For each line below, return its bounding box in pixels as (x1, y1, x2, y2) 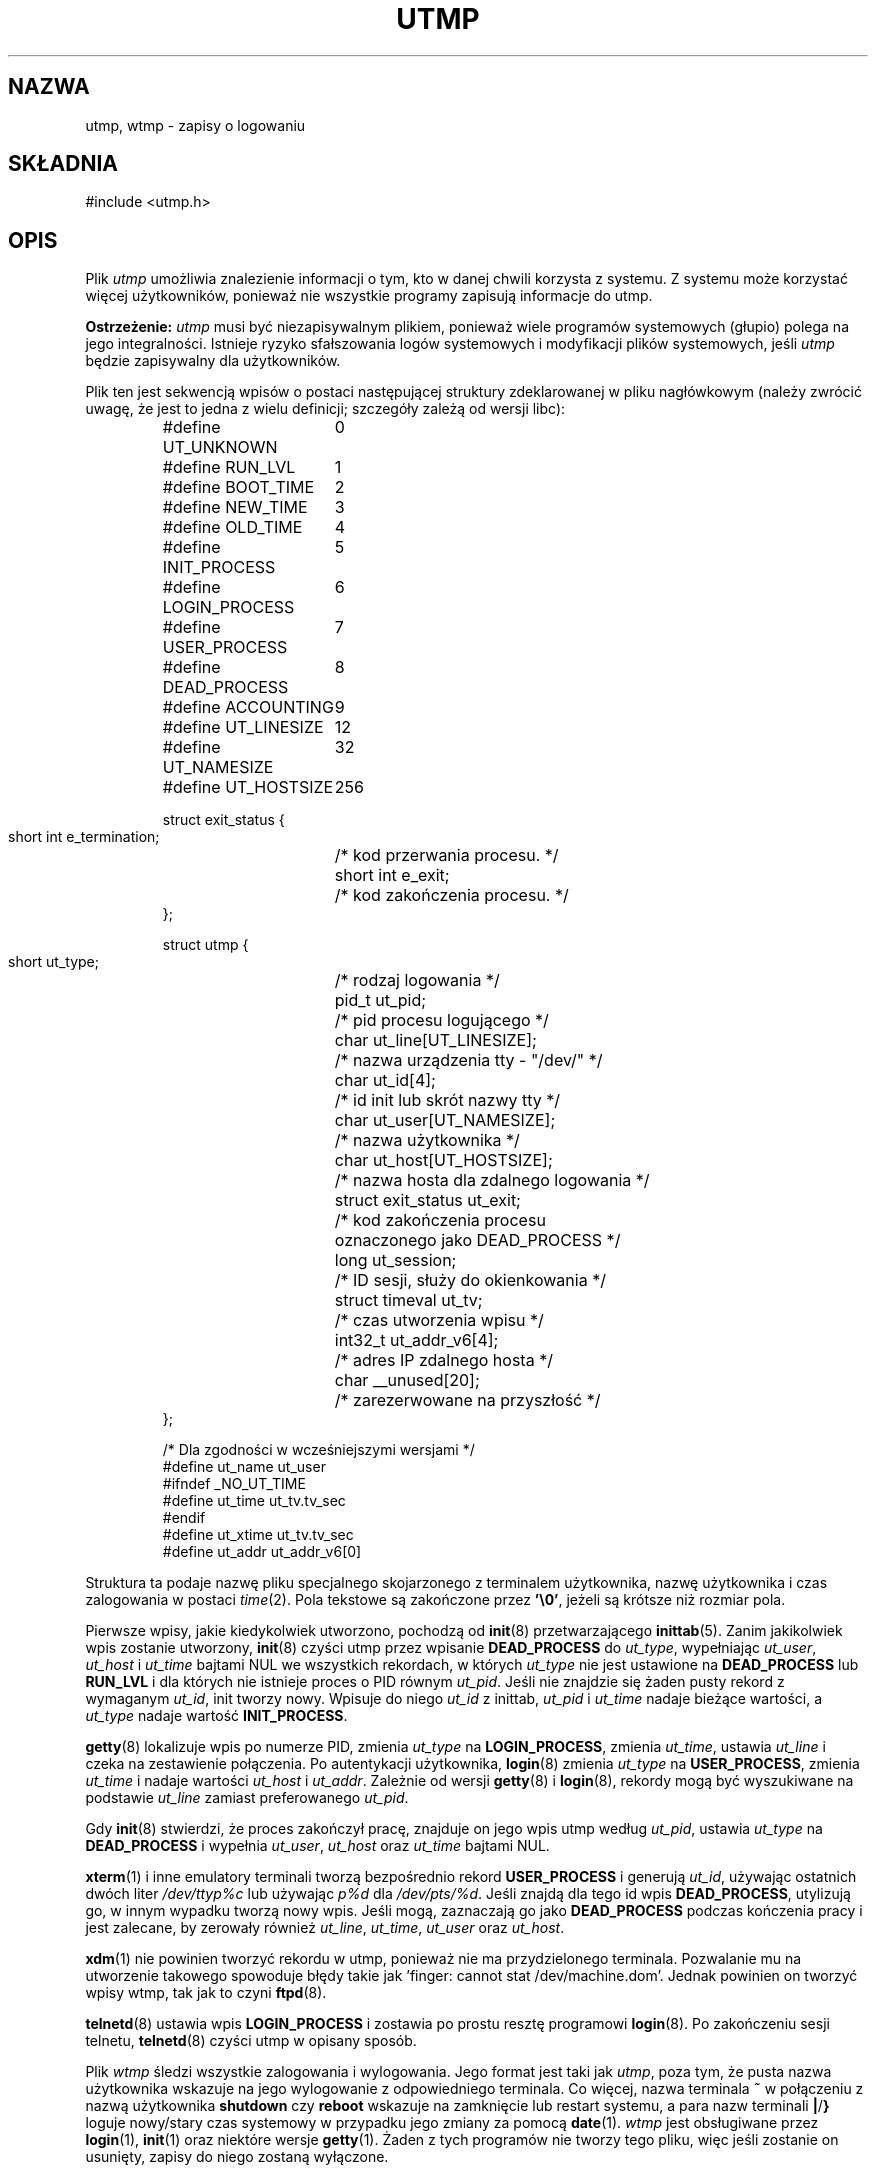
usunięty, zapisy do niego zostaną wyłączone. (85, 2148, 389, 2166)
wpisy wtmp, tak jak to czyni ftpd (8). (85, 1984, 327, 2002)
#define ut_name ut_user (162, 1458, 326, 1476)
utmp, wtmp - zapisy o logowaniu (85, 116, 306, 134)
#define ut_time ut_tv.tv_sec (162, 1492, 346, 1510)
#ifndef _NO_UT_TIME (162, 1475, 306, 1493)
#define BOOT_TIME (162, 477, 315, 498)
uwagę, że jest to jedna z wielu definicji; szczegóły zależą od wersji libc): (85, 400, 566, 418)
